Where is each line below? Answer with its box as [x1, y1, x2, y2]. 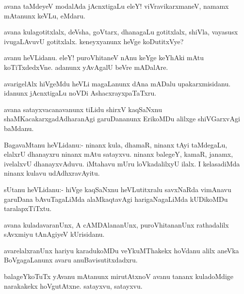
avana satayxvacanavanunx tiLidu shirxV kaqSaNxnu [4, 104, 162, 114]
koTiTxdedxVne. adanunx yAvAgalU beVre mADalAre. [4, 62, 168, 72]
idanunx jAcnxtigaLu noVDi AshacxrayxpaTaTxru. [4, 88, 157, 98]
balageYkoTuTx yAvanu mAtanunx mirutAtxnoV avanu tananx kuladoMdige [4, 271, 234, 281]
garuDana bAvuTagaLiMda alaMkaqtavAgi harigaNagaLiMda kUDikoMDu [4, 194, 228, 204]
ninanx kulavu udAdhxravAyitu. [4, 168, 100, 178]
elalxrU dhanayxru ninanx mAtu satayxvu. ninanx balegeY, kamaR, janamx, [4, 149, 233, 159]
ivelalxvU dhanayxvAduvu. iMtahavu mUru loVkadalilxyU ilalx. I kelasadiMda [4, 158, 240, 168]
